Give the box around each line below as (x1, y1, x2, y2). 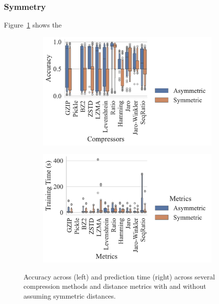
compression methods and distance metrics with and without (24, 281, 206, 291)
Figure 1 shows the (4, 20, 62, 30)
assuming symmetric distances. (24, 290, 116, 301)
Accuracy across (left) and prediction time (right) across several (24, 271, 215, 281)
